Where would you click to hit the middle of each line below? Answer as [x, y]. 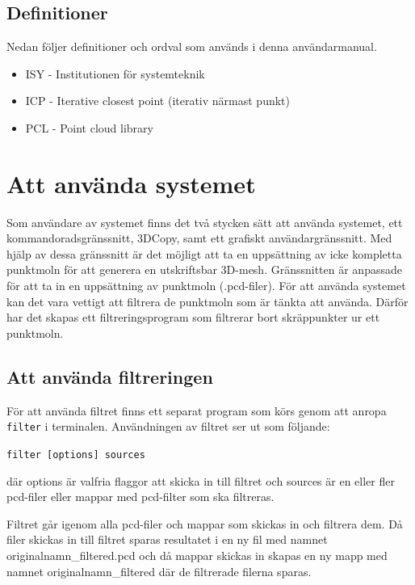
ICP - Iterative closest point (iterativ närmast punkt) [158, 101]
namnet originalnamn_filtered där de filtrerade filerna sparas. [159, 571]
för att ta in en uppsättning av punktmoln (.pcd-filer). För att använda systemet [206, 286]
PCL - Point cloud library [89, 127]
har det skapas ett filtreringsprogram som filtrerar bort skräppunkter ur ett [193, 317]
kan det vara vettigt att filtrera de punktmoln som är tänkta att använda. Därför [207, 301]
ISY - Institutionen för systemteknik [115, 73]
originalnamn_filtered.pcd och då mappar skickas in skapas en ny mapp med [197, 555]
